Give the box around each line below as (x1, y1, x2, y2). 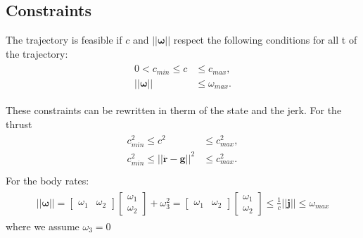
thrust (6, 116, 32, 131)
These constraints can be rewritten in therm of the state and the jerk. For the (6, 102, 342, 117)
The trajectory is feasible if (6, 32, 122, 47)
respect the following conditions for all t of (173, 32, 357, 47)
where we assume (6, 218, 79, 233)
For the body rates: (6, 173, 89, 188)
